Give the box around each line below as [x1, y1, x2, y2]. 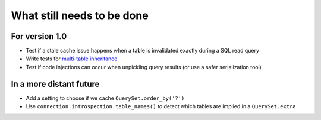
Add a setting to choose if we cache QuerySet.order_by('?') [26, 95, 185, 102]
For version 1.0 [11, 31, 67, 41]
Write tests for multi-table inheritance [26, 55, 118, 62]
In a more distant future [11, 79, 100, 89]
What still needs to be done [11, 9, 149, 22]
